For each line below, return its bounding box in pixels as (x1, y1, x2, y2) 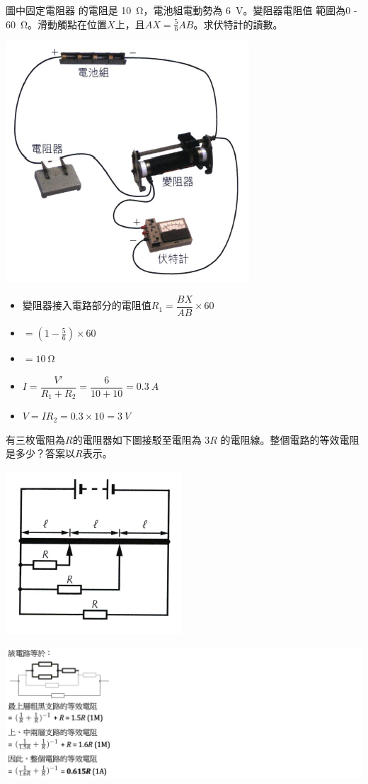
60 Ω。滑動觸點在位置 (6, 16, 108, 31)
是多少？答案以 (6, 446, 75, 461)
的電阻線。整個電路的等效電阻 (220, 432, 360, 447)
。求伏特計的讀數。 (193, 16, 283, 31)
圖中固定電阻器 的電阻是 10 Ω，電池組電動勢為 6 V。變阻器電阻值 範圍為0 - (6, 3, 357, 17)
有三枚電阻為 (6, 432, 65, 447)
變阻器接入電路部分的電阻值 (22, 298, 151, 313)
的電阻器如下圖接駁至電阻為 (72, 432, 202, 447)
